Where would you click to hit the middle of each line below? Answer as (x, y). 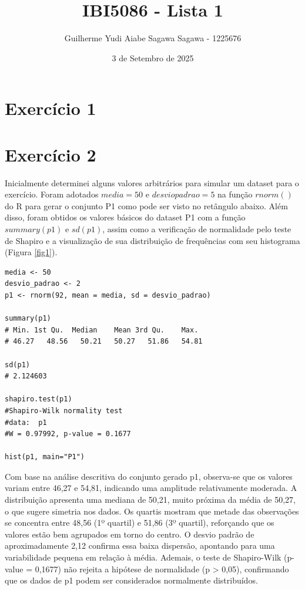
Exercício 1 (51, 108)
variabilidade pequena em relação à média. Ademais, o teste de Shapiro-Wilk (143, 557)
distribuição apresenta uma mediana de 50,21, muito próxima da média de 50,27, (150, 500)
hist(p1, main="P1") (45, 457)
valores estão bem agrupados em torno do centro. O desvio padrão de (130, 534)
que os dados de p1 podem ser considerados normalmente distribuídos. (131, 580)
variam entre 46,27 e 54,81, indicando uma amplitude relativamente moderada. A (151, 488)
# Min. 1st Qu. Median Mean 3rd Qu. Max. (102, 330)
